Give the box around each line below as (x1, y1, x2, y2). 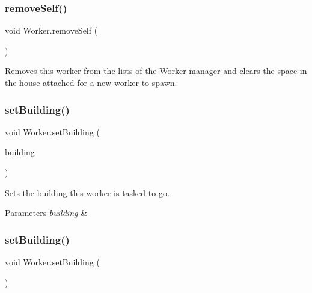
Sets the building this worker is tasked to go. (5, 186, 170, 199)
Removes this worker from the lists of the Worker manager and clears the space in (5, 64, 307, 77)
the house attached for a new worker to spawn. (5, 76, 177, 88)
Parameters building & (5, 206, 88, 219)
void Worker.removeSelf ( (5, 24, 98, 37)
